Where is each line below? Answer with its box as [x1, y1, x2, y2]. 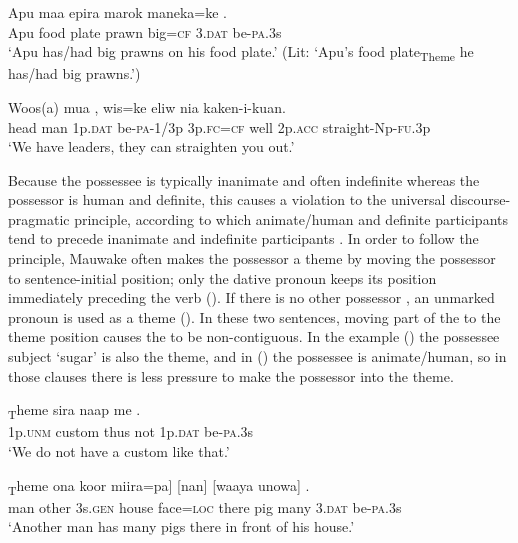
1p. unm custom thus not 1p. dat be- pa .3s [8, 421, 254, 442]
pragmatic [8, 208, 70, 229]
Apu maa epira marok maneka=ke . [8, 2, 228, 22]
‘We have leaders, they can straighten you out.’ [8, 136, 295, 157]
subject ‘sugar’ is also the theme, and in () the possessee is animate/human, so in [8, 346, 507, 367]
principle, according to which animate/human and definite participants [74, 208, 509, 229]
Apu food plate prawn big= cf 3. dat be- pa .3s [8, 21, 282, 42]
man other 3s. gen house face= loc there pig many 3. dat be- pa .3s [8, 496, 402, 517]
